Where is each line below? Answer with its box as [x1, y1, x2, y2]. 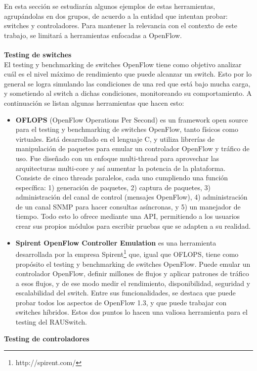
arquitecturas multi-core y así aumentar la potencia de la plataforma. [15, 163, 226, 173]
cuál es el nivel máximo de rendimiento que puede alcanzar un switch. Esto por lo [4, 69, 252, 79]
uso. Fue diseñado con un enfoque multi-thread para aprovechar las [15, 153, 219, 163]
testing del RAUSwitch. [15, 317, 87, 327]
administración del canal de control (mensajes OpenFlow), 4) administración [15, 192, 248, 202]
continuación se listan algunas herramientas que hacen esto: [4, 97, 184, 108]
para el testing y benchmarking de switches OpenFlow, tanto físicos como [15, 124, 238, 134]
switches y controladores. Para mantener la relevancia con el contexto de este [4, 20, 237, 31]
